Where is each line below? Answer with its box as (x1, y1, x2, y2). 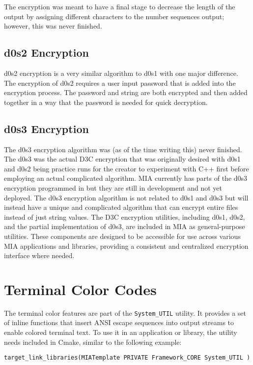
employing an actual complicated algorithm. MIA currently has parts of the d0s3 (4, 173, 248, 183)
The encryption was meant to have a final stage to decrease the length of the (4, 1, 235, 11)
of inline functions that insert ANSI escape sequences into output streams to (4, 317, 234, 328)
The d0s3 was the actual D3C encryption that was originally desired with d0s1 (4, 154, 241, 164)
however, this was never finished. (4, 21, 102, 31)
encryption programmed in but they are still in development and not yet (4, 182, 222, 193)
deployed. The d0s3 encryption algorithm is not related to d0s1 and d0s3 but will (4, 192, 249, 202)
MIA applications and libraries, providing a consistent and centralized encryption (4, 240, 249, 251)
